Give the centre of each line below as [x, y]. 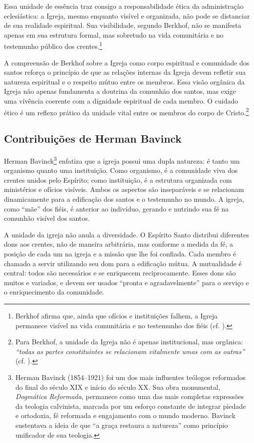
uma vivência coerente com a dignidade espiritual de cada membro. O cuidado [121, 101]
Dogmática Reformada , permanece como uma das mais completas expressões [130, 396]
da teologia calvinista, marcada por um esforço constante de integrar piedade [131, 406]
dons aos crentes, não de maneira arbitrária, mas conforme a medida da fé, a [119, 244]
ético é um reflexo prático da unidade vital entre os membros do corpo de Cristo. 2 [127, 111]
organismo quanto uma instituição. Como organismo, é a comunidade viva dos [121, 170]
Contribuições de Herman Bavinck [93, 138]
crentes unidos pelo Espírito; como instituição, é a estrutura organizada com [118, 179]
